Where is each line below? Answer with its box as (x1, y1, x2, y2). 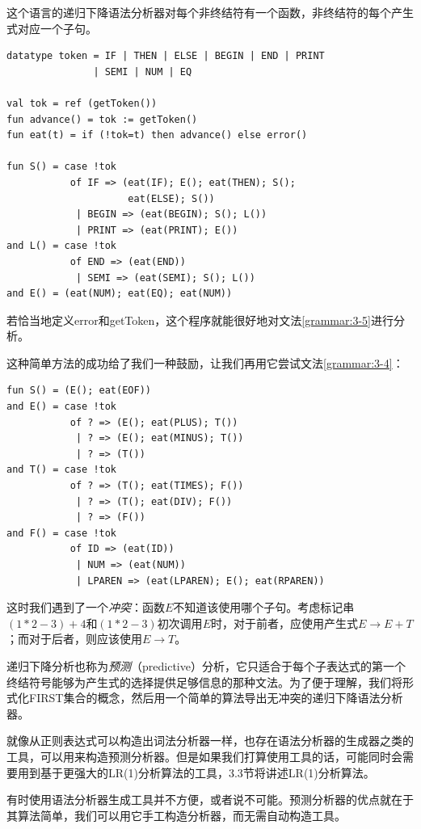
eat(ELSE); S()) (128, 192, 215, 204)
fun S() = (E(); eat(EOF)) (6, 385, 151, 397)
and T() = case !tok (6, 464, 117, 476)
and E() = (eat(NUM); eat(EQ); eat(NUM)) (6, 288, 233, 300)
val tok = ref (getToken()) (6, 97, 158, 109)
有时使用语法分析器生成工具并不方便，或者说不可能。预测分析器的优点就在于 (6, 791, 414, 808)
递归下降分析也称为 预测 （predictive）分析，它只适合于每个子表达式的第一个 (6, 657, 406, 674)
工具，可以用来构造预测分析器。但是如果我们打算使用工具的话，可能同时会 (6, 747, 402, 764)
